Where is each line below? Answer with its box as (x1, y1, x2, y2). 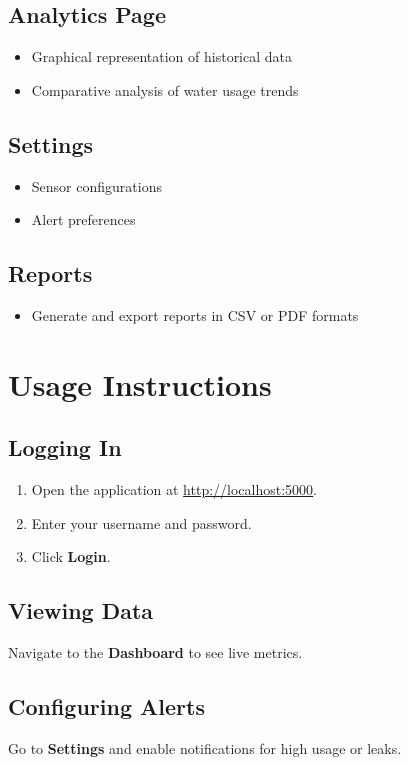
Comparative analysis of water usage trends (31, 79, 299, 100)
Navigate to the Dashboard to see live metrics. (8, 642, 303, 663)
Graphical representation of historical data (31, 46, 293, 67)
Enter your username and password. (31, 512, 252, 533)
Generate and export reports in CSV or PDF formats (31, 304, 359, 325)
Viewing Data (8, 595, 154, 626)
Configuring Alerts (8, 691, 205, 722)
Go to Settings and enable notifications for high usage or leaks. (8, 737, 402, 758)
